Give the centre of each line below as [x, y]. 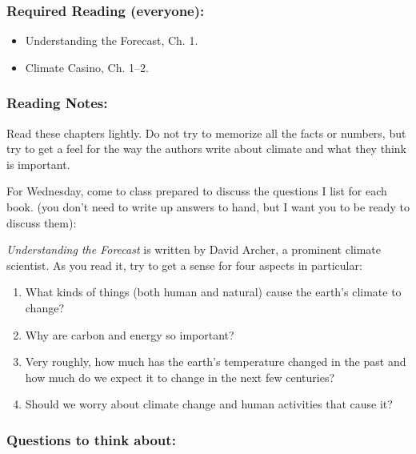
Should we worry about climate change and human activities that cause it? [209, 404]
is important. [38, 164]
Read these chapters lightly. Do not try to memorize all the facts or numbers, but [206, 133]
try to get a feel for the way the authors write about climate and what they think [206, 149]
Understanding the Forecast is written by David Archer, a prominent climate [194, 249]
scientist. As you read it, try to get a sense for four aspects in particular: [184, 265]
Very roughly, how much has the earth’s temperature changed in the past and [216, 362]
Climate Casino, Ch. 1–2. [87, 67]
